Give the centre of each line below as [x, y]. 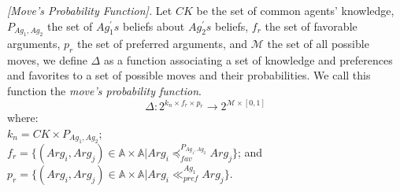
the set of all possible [318, 43]
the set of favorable [311, 26]
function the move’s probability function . [104, 90]
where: [23, 118]
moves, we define [47, 59]
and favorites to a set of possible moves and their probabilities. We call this [189, 75]
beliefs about [154, 26]
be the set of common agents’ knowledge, [295, 10]
